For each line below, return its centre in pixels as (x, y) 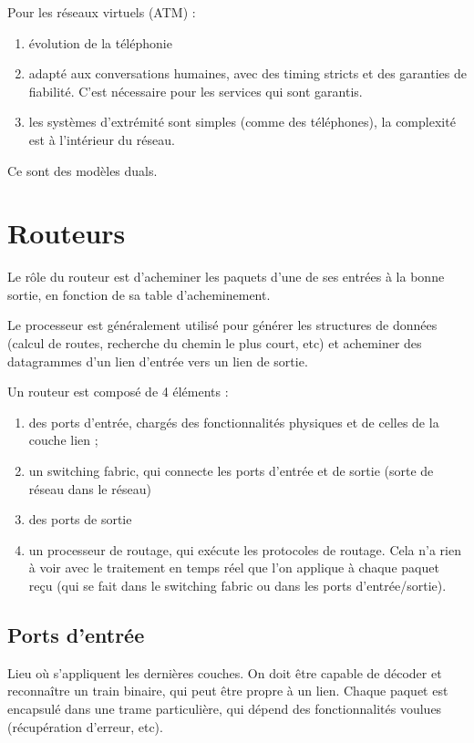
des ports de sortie (80, 519)
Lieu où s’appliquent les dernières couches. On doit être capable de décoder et (225, 672)
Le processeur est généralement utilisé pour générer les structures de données (222, 325)
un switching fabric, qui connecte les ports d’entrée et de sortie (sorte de (231, 471)
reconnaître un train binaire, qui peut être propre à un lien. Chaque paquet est (228, 691)
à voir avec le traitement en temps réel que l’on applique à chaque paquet (234, 568)
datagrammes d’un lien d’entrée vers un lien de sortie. (158, 361)
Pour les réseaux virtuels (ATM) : (102, 12)
